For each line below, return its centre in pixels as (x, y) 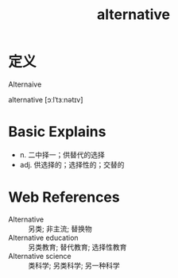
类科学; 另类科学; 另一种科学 (74, 265)
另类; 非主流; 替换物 (60, 229)
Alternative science (40, 256)
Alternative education (43, 237)
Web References (64, 197)
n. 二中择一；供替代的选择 (62, 154)
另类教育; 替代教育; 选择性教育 (77, 247)
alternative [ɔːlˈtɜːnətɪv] (46, 99)
